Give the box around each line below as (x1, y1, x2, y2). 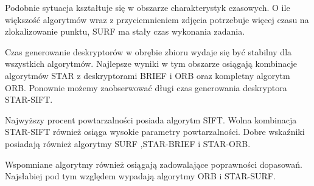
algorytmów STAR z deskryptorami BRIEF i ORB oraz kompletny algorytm (5, 69, 290, 81)
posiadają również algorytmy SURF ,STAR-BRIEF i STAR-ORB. (5, 137, 251, 150)
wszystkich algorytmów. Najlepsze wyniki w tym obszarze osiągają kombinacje (5, 57, 297, 70)
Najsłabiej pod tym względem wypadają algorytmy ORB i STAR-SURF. (5, 170, 276, 182)
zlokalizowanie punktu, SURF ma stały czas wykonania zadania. (5, 25, 245, 38)
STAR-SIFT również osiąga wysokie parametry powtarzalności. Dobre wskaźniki (5, 125, 305, 138)
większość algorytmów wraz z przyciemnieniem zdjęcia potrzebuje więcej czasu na (5, 13, 309, 26)
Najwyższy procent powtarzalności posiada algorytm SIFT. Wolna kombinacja (5, 113, 297, 126)
